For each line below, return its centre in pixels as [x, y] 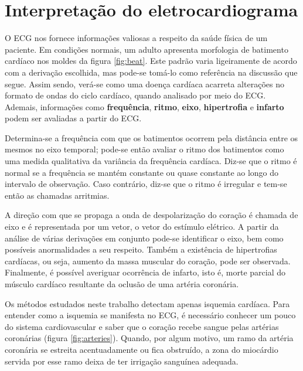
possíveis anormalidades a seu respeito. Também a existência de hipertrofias [141, 249]
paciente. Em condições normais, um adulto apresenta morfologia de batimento [147, 49]
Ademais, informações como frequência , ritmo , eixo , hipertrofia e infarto [144, 106]
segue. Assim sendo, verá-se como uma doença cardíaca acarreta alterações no [144, 84]
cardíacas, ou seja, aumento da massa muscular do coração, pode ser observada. [148, 261]
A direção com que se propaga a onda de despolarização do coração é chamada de [151, 215]
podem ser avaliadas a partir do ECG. [73, 118]
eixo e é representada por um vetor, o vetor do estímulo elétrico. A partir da [142, 227]
